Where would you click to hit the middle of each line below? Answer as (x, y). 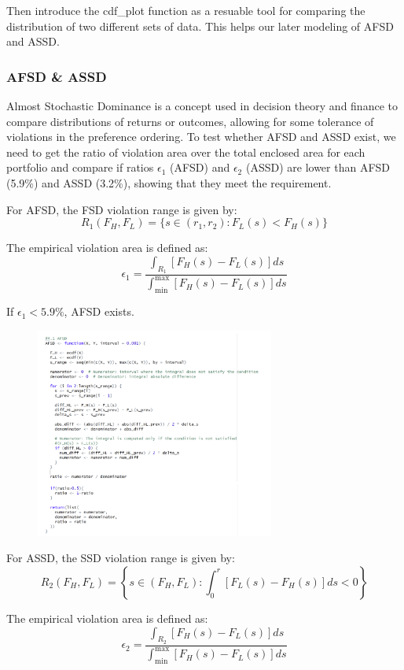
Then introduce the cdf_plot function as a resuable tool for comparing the (186, 10)
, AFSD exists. (99, 311)
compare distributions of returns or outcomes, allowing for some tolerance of (190, 121)
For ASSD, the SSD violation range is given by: (121, 558)
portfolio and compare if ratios (80, 167)
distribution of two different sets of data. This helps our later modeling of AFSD (200, 26)
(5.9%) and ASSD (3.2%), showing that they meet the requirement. (169, 182)
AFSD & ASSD (57, 76)
